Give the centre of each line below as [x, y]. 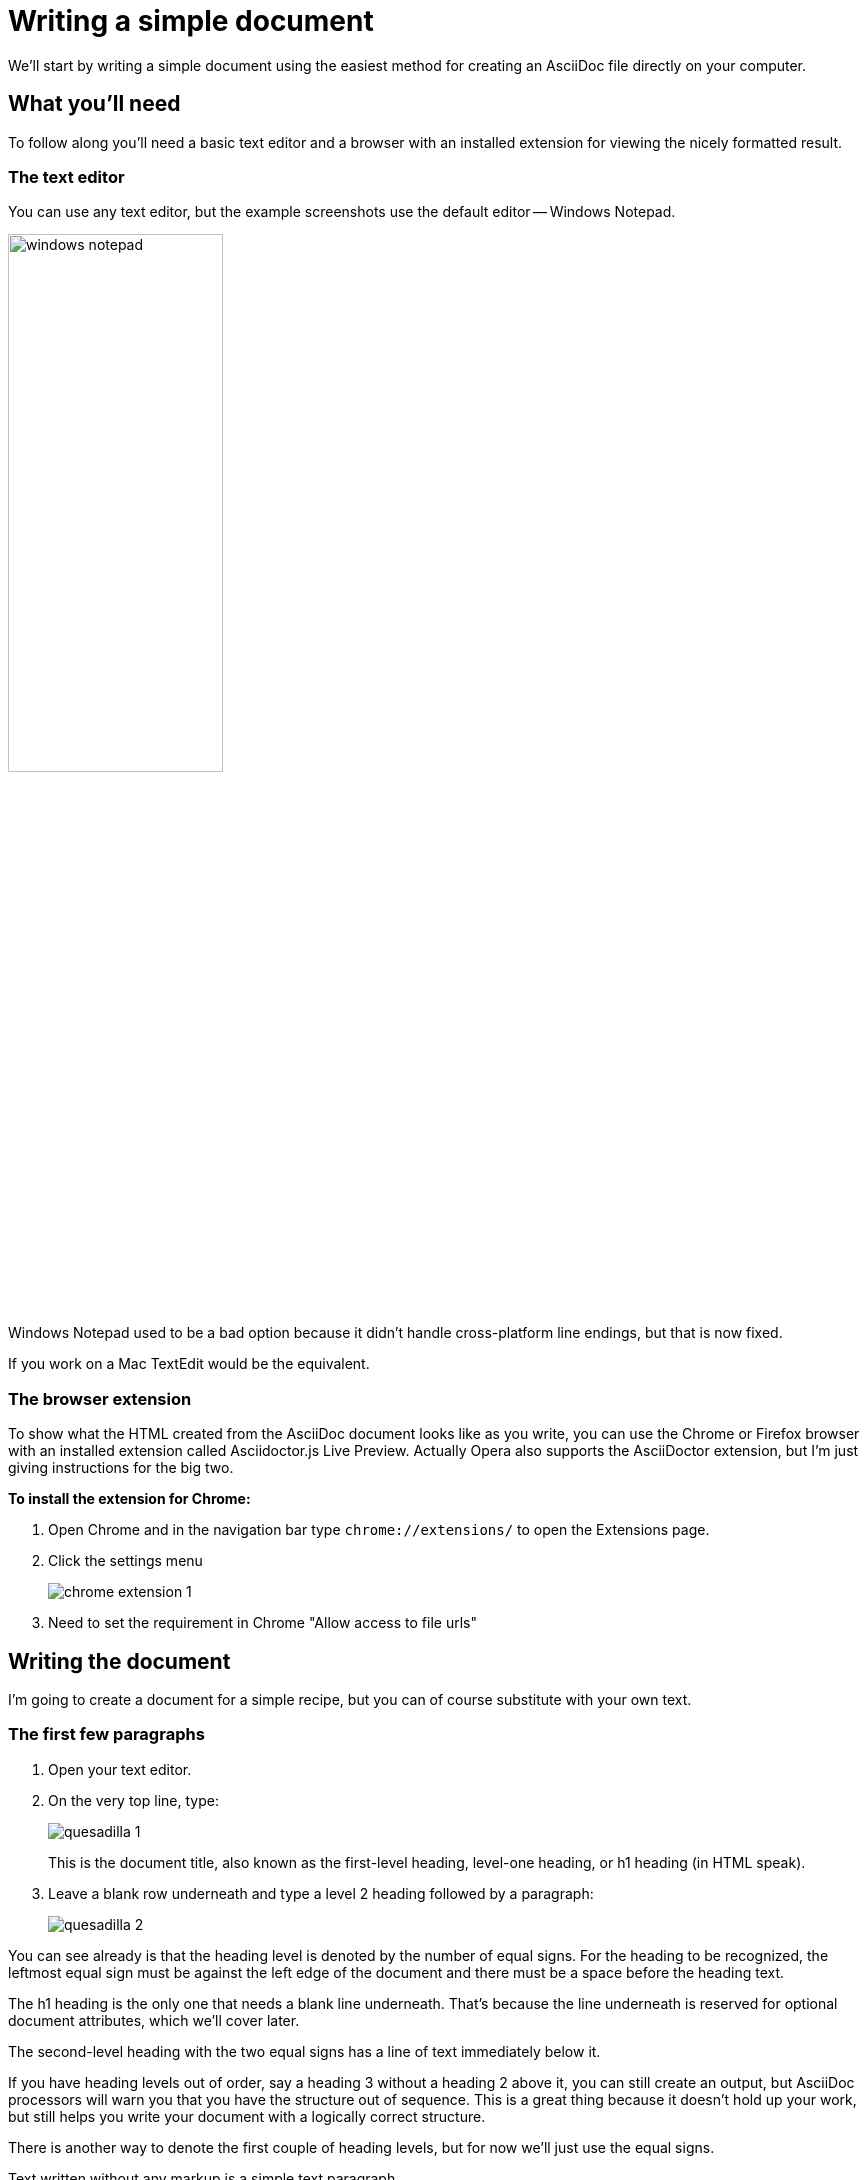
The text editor [66, 176]
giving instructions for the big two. [121, 1468]
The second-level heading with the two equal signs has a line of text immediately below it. [304, 2051]
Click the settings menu [125, 1561]
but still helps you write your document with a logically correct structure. [247, 2116]
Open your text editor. [120, 1769]
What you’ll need [94, 104]
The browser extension [100, 1398]
